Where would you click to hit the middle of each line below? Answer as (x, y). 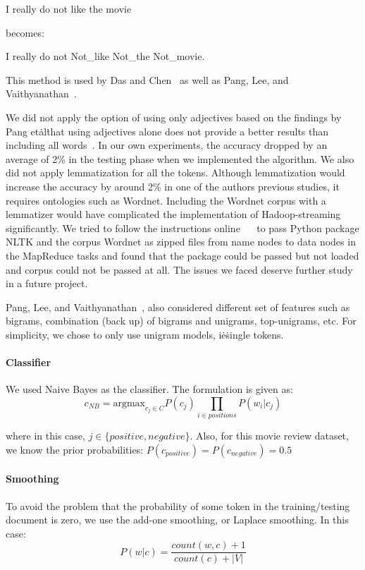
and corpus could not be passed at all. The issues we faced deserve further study (179, 269)
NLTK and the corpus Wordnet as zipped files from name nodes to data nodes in (181, 242)
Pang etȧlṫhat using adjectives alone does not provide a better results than (167, 131)
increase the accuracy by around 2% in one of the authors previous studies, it (173, 186)
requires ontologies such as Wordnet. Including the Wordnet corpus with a (166, 200)
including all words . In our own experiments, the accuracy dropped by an (167, 145)
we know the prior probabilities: (75, 449)
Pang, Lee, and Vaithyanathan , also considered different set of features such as (178, 307)
